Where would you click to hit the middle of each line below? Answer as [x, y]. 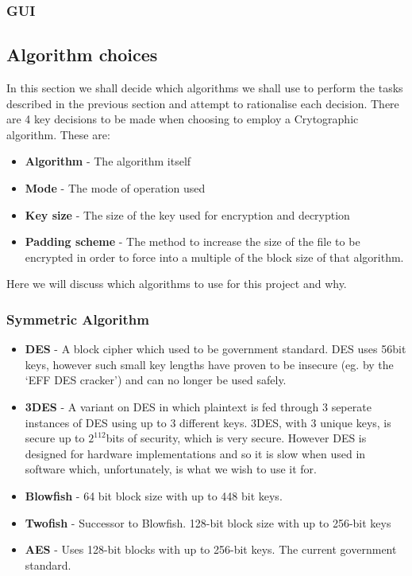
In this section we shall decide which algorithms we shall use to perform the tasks [205, 88]
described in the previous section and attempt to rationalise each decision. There [203, 103]
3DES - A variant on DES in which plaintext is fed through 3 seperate [198, 406]
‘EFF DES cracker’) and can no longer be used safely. [156, 380]
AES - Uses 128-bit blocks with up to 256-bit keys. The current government [211, 549]
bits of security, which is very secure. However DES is [236, 438]
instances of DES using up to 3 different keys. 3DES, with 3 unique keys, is [208, 422]
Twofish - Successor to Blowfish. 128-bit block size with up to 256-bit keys [208, 522]
